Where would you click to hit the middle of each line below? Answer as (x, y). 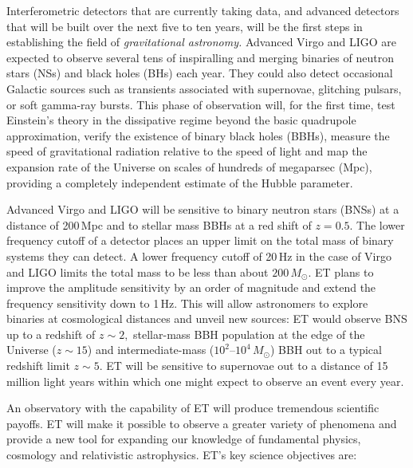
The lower (381, 224)
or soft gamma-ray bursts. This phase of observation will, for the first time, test (201, 104)
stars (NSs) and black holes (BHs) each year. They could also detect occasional (200, 73)
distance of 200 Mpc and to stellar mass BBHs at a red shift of (159, 224)
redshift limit (38, 366)
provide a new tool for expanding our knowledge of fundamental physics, (184, 439)
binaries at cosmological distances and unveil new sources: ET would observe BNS (207, 319)
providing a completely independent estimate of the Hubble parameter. (180, 182)
